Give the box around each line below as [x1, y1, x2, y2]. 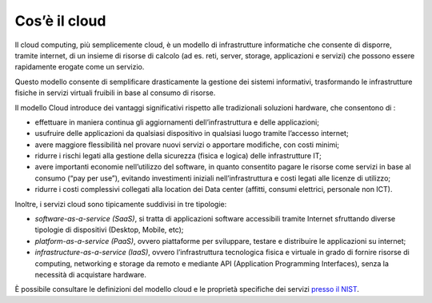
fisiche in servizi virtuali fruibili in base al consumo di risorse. [14, 88, 216, 98]
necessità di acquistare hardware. [34, 269, 147, 279]
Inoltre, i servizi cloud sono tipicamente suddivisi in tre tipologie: [14, 199, 227, 209]
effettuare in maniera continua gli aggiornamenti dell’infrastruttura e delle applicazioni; [34, 117, 320, 127]
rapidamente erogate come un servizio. [14, 62, 145, 72]
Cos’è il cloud [14, 12, 106, 30]
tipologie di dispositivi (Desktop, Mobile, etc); [34, 225, 184, 235]
